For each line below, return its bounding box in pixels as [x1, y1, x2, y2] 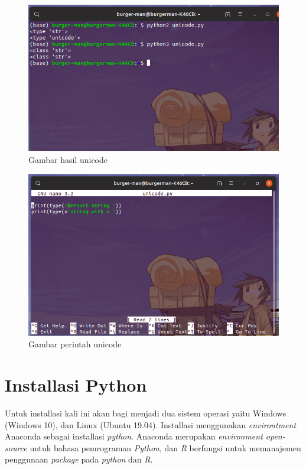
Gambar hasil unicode [28, 153, 108, 165]
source [5, 441, 27, 454]
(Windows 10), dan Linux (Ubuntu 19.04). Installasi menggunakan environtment [5, 418, 297, 431]
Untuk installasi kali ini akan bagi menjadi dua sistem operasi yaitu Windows [5, 406, 287, 419]
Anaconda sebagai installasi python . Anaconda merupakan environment [5, 430, 263, 442]
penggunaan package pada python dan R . [5, 453, 153, 465]
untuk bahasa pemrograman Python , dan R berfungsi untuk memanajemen [30, 441, 301, 454]
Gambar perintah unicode [28, 338, 122, 350]
